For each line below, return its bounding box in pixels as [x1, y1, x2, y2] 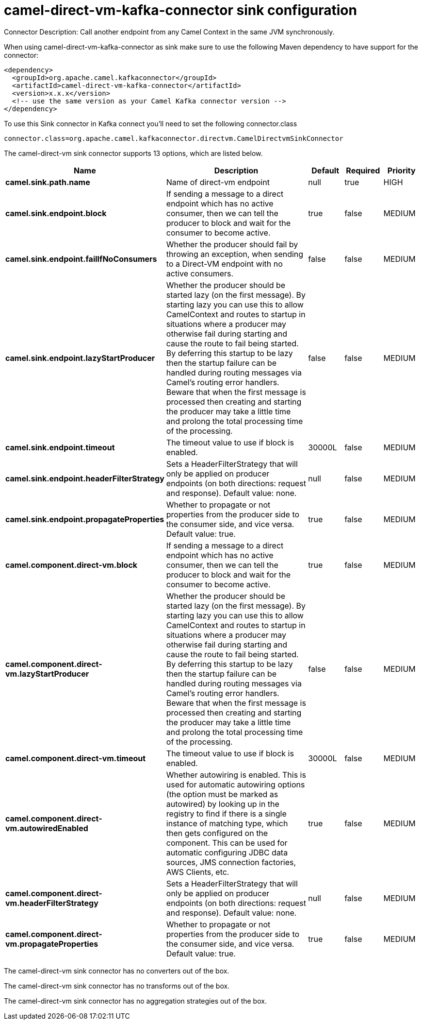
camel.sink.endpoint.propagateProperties [5, 514, 164, 524]
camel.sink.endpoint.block [5, 208, 107, 218]
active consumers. [166, 268, 234, 278]
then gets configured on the [166, 828, 268, 838]
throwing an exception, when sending [166, 249, 304, 259]
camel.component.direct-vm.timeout [5, 753, 146, 763]
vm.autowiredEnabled [5, 823, 88, 833]
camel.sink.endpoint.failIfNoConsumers [5, 254, 157, 264]
